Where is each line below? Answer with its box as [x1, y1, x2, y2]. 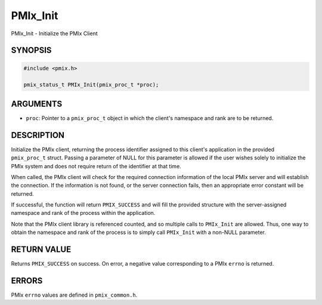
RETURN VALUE [11, 245, 72, 255]
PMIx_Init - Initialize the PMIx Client [11, 30, 98, 37]
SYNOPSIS [11, 45, 52, 56]
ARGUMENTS [11, 98, 63, 109]
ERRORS [11, 275, 43, 286]
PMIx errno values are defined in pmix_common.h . [11, 291, 138, 298]
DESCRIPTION [11, 130, 65, 140]
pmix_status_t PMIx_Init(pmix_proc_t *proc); [23, 81, 159, 88]
